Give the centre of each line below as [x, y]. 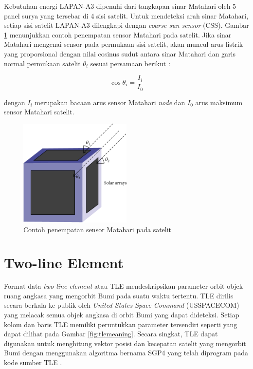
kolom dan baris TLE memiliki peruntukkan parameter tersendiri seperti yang [121, 324]
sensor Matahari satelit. [39, 112]
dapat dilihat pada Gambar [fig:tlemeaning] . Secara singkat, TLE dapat [111, 334]
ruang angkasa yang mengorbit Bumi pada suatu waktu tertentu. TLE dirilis [119, 295]
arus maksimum [219, 102]
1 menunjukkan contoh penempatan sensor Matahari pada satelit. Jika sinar [118, 34]
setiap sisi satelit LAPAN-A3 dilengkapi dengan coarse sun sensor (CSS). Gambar [126, 25]
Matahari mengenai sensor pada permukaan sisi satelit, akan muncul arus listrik [124, 44]
